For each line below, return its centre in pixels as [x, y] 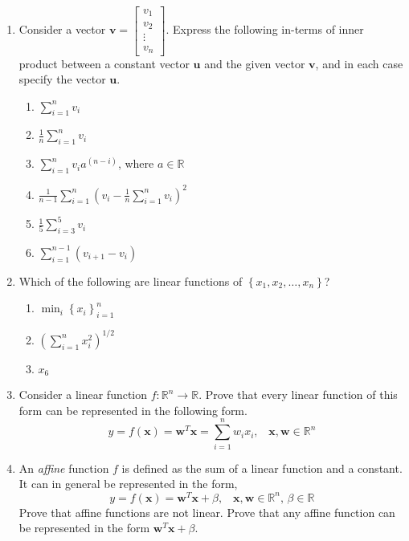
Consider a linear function [83, 395]
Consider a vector [62, 29]
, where [136, 163]
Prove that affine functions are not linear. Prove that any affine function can [207, 512]
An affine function [64, 468]
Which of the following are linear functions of [131, 281]
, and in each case [359, 63]
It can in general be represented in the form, [128, 484]
